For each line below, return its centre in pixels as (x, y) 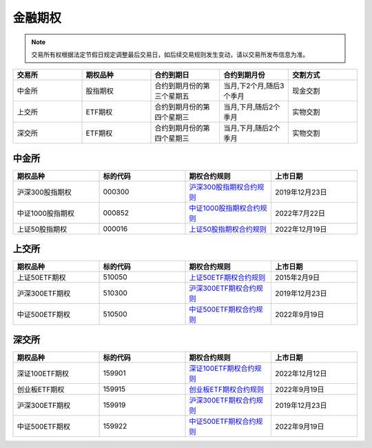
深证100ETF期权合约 (222, 368)
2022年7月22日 (300, 213)
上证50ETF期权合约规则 (227, 278)
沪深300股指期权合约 (223, 187)
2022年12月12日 (301, 374)
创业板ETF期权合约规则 (227, 389)
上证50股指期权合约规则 (228, 229)
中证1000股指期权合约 (225, 208)
